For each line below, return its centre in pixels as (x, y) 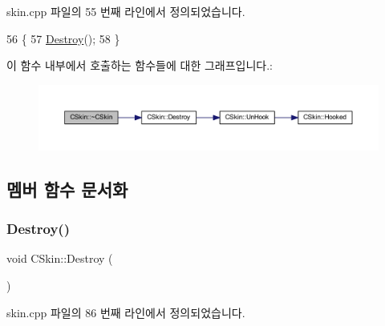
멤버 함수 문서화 (67, 189)
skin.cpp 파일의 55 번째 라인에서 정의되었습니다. (126, 11)
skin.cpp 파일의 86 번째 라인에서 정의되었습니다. (126, 312)
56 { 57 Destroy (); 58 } (63, 38)
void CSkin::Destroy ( (60, 258)
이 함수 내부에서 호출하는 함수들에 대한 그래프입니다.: (140, 65)
